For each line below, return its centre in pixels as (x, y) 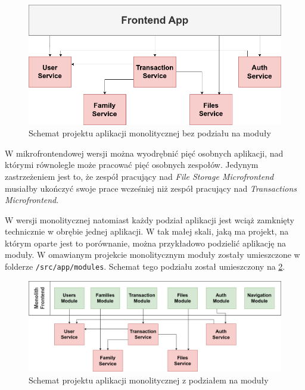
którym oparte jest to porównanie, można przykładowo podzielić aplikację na (146, 243)
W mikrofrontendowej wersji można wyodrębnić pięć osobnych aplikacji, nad (144, 153)
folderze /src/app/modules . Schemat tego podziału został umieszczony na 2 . (145, 266)
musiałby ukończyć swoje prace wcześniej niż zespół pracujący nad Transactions (151, 188)
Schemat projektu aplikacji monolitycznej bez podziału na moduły (150, 133)
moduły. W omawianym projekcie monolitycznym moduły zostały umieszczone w (152, 255)
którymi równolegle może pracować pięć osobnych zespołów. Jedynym (132, 165)
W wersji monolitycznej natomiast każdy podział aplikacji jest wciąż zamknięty (150, 219)
